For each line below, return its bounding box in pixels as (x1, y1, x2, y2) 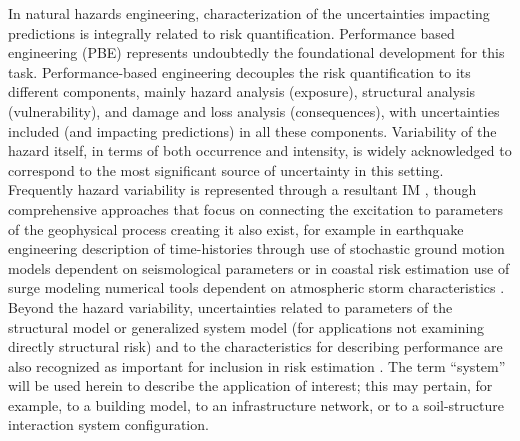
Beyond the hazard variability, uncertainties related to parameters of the (8, 296, 453, 317)
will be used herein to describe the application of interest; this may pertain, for (8, 375, 493, 396)
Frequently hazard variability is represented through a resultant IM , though (8, 179, 477, 200)
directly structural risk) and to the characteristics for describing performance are (8, 336, 503, 357)
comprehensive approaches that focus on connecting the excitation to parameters (8, 198, 504, 219)
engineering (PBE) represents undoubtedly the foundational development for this (8, 42, 505, 63)
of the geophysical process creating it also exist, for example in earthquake (8, 218, 464, 239)
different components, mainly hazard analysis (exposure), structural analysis (8, 81, 476, 102)
